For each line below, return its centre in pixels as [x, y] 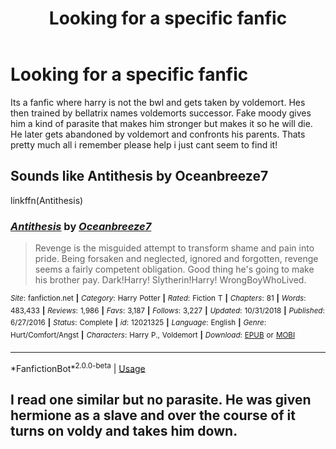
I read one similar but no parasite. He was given [161, 399]
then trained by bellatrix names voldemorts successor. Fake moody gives [161, 113]
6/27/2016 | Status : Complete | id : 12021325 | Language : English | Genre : [138, 323]
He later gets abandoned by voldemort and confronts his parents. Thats [158, 134]
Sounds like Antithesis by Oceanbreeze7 [139, 176]
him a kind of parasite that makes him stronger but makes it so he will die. [161, 123]
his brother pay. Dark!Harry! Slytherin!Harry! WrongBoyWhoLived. [170, 280]
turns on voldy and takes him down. [124, 430]
